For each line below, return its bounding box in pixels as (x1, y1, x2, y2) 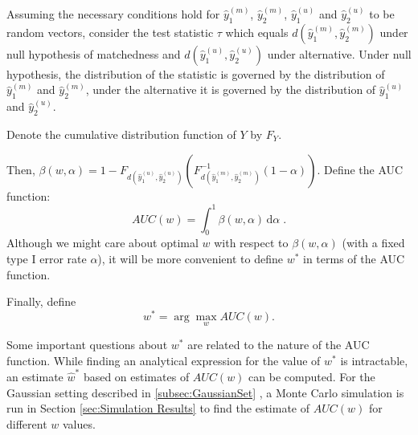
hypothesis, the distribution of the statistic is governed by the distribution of (6, 65, 385, 82)
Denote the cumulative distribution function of (6, 125, 236, 142)
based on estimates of (83, 368, 190, 385)
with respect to (214, 234, 289, 251)
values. (62, 415, 96, 432)
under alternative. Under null (267, 45, 412, 62)
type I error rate (6, 250, 87, 267)
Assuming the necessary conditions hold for (6, 6, 220, 22)
